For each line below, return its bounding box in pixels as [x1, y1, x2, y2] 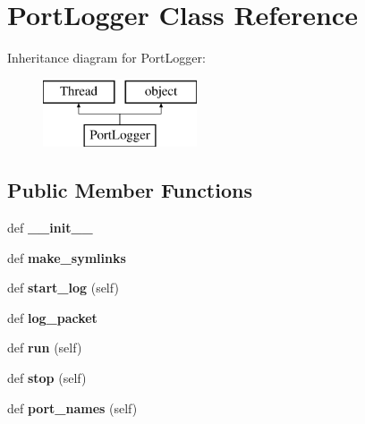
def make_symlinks [7, 248, 126, 267]
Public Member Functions [7, 176, 252, 204]
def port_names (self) [7, 398, 138, 417]
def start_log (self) [7, 278, 119, 297]
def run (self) [7, 338, 82, 357]
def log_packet [7, 308, 98, 326]
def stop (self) [7, 369, 87, 387]
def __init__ [7, 218, 93, 237]
